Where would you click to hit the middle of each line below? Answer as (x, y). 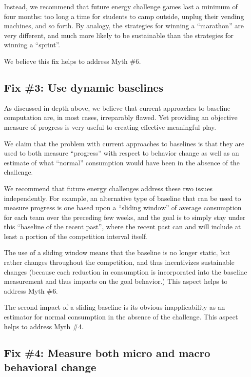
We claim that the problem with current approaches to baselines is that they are (124, 143)
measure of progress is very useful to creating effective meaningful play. (110, 127)
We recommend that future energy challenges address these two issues (108, 188)
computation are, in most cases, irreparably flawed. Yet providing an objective (121, 117)
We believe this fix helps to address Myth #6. (73, 61)
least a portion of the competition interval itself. (76, 236)
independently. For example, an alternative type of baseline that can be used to (123, 198)
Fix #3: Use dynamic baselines (84, 87)
